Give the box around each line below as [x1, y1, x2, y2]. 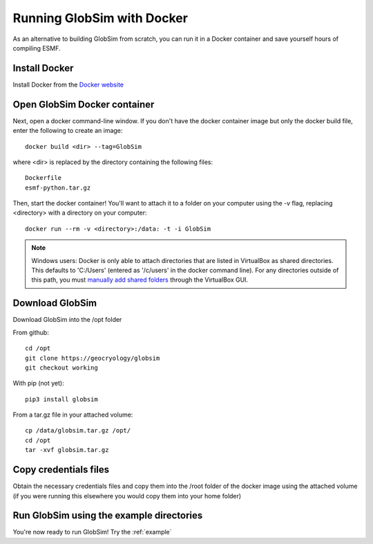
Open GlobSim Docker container [12, 98, 155, 110]
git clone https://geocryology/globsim [25, 354, 160, 362]
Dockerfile [25, 174, 62, 182]
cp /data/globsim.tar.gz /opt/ [25, 426, 131, 435]
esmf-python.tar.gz [25, 183, 91, 192]
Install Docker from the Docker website [12, 80, 124, 89]
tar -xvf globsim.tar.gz [25, 446, 109, 454]
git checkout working [25, 363, 98, 372]
